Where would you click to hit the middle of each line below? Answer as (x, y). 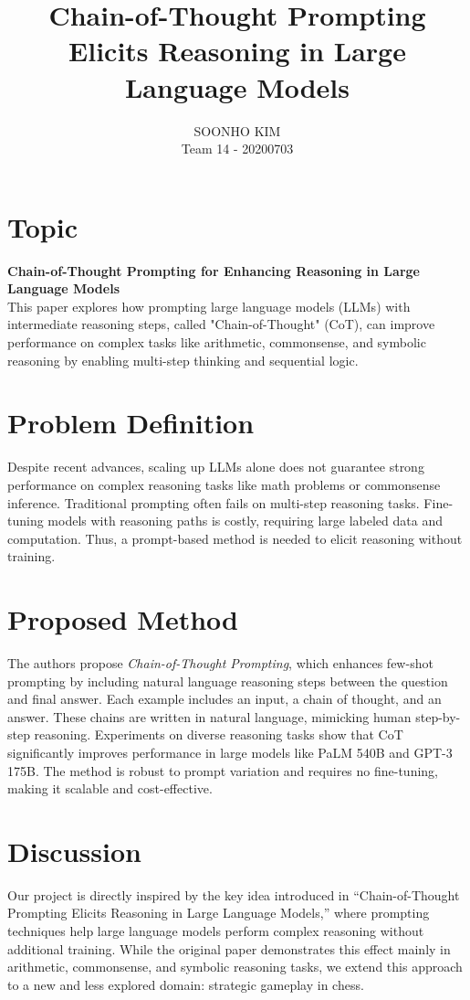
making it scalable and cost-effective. (110, 788)
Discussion (74, 851)
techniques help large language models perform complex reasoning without (216, 931)
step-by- (438, 716)
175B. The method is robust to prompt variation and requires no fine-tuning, (223, 770)
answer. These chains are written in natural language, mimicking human (209, 716)
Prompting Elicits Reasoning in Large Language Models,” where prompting (219, 913)
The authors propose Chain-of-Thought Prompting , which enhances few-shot (220, 663)
